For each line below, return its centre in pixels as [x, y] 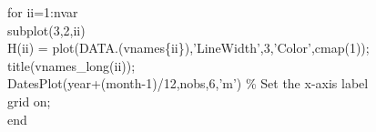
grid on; [29, 101]
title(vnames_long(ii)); [71, 65]
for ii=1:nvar [43, 12]
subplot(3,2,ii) [46, 30]
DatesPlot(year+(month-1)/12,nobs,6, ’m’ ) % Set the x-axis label [188, 83]
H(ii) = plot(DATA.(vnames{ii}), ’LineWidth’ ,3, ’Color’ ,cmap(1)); [188, 48]
